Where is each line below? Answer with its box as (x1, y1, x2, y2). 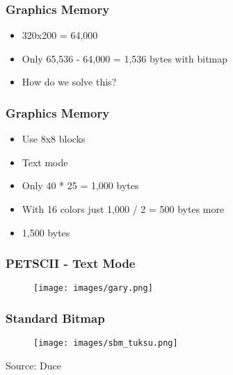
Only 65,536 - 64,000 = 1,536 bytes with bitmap (22, 51, 228, 65)
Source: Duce (6, 358, 61, 372)
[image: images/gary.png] (33, 283, 153, 294)
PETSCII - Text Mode (6, 255, 136, 272)
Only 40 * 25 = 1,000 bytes (22, 178, 139, 193)
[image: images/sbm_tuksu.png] (33, 338, 178, 349)
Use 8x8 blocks (22, 131, 86, 146)
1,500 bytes (22, 225, 70, 239)
